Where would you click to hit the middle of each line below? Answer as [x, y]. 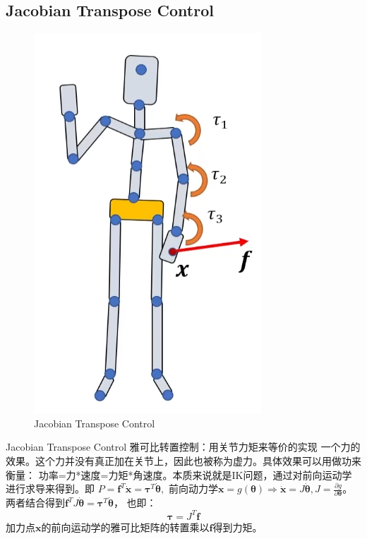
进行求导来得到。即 [50, 488]
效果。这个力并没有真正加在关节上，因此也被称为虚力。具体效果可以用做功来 [183, 460]
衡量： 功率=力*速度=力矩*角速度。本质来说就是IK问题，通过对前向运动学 [179, 474]
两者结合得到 [35, 503]
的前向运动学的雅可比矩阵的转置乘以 [125, 527]
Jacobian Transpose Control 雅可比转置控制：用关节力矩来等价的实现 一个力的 [183, 447]
